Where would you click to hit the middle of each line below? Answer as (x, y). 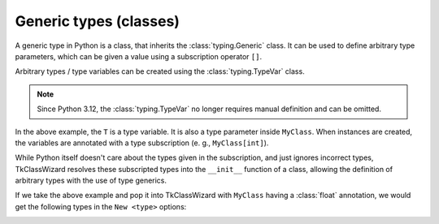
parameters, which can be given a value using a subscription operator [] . (139, 56)
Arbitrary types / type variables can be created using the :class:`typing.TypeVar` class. (160, 71)
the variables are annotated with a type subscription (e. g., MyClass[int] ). (142, 143)
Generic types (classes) (98, 21)
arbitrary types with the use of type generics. (91, 181)
